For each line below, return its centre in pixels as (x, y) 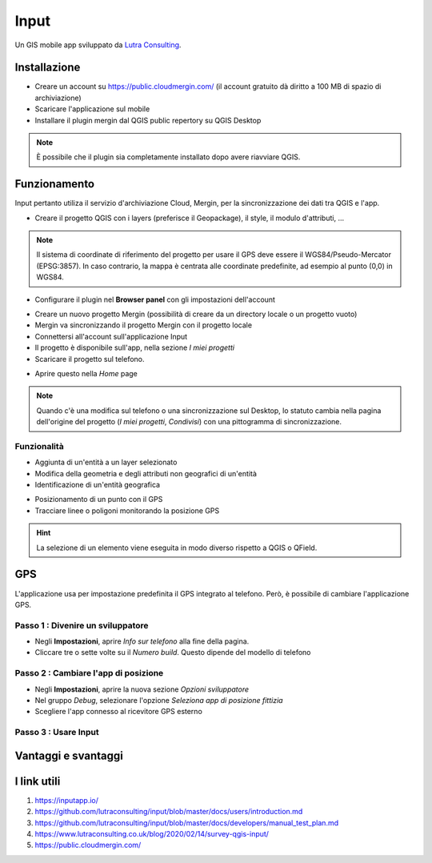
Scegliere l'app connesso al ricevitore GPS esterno (119, 712)
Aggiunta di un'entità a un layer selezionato (106, 462)
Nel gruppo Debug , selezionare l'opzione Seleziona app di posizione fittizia (159, 700)
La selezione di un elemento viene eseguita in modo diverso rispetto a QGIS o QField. (177, 548)
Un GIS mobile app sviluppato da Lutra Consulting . (98, 45)
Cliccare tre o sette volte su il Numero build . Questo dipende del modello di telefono (173, 652)
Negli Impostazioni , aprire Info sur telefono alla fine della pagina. (142, 641)
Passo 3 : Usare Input (57, 733)
